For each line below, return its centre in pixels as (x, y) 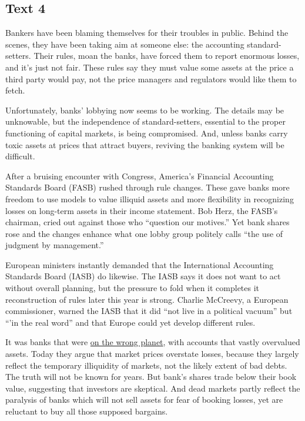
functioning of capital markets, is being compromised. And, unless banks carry (147, 133)
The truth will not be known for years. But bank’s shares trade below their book (151, 377)
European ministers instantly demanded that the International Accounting (140, 264)
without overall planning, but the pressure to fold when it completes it (133, 288)
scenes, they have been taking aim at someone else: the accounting (125, 44)
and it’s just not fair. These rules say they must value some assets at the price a (150, 67)
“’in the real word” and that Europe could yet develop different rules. (130, 322)
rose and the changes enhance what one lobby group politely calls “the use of (144, 233)
